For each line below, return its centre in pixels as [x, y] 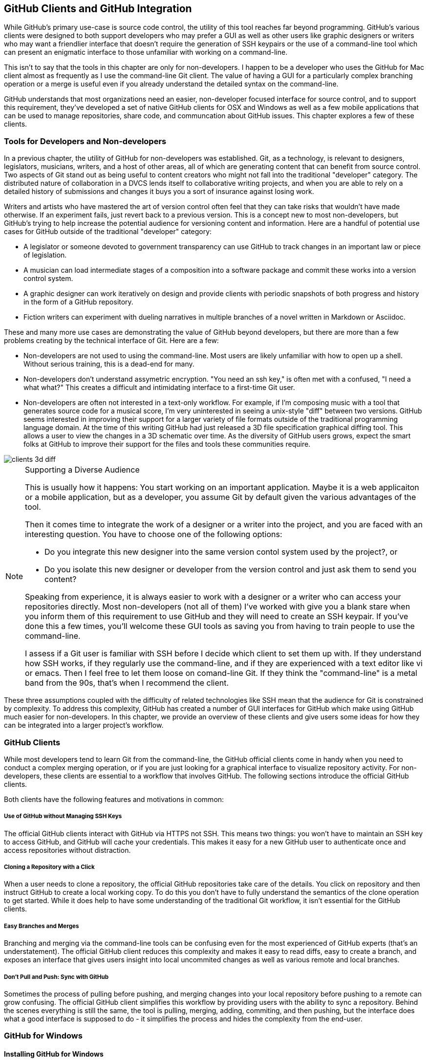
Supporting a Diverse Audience [82, 470]
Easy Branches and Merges [42, 926]
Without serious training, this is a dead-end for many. [109, 364]
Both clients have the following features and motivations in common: [114, 799]
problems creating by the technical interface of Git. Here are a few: [111, 341]
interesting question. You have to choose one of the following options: [154, 534]
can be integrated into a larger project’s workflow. [84, 725]
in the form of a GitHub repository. [78, 302]
